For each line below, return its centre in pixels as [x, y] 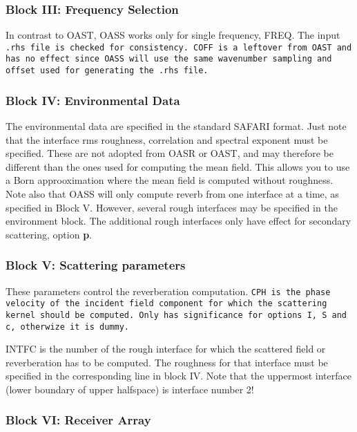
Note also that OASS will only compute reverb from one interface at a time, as [172, 193]
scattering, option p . [49, 234]
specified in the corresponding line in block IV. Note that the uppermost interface [178, 376]
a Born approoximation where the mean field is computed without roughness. [170, 180]
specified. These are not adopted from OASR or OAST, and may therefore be [170, 153]
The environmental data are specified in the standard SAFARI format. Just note [176, 126]
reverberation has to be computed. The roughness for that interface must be [167, 362]
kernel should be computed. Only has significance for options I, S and [176, 315]
